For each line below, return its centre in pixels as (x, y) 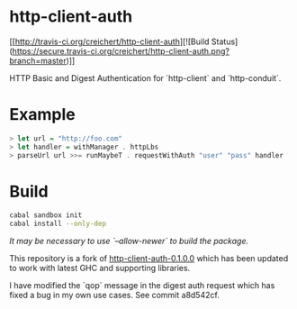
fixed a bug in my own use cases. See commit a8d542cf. (115, 295)
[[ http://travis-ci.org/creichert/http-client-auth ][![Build (109, 41)
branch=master (38, 60)
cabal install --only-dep (58, 224)
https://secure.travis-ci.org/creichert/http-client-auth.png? (121, 50)
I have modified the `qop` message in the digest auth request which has (142, 286)
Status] (225, 41)
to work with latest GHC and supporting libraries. (100, 268)
